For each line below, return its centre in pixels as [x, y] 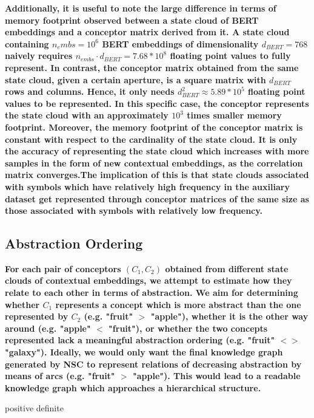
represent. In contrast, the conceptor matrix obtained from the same [152, 67]
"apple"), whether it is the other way [229, 316]
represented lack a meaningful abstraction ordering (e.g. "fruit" [140, 340]
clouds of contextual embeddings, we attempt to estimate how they [149, 280]
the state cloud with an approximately [87, 115]
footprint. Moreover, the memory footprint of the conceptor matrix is [154, 127]
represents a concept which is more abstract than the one [178, 304]
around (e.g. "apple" [48, 328]
